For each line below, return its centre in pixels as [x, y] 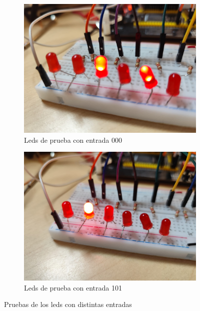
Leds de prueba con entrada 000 [73, 140]
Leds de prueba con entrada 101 [73, 287]
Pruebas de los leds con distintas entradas [68, 304]
